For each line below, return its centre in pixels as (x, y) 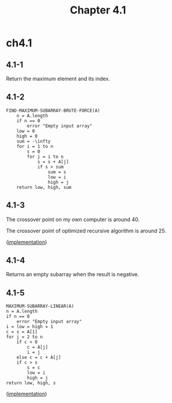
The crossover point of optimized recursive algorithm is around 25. (86, 230)
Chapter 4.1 (98, 10)
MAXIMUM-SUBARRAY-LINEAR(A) (40, 306)
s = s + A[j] (53, 161)
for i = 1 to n (35, 146)
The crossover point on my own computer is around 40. (73, 219)
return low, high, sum (44, 187)
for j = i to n (45, 156)
